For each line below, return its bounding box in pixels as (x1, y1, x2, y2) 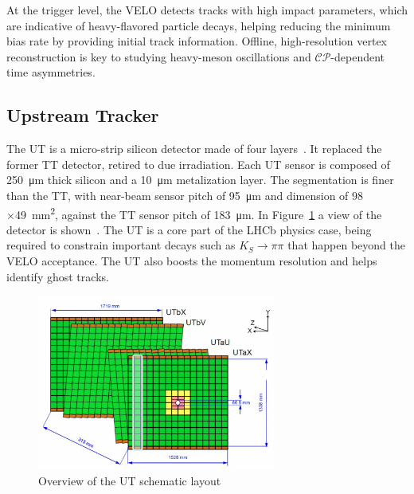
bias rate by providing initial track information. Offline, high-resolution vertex (6, 33, 388, 49)
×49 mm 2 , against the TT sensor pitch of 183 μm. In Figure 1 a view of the (6, 203, 382, 222)
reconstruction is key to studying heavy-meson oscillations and (6, 48, 311, 65)
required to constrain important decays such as (6, 237, 236, 253)
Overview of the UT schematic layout (38, 472, 221, 488)
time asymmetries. (6, 64, 96, 80)
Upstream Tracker (6, 103, 159, 127)
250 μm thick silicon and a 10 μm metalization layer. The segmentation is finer (6, 171, 394, 188)
